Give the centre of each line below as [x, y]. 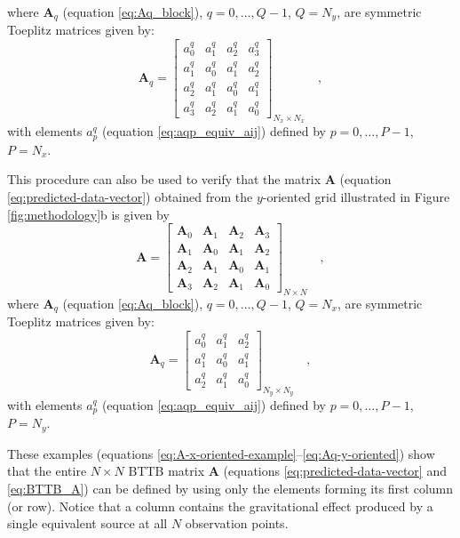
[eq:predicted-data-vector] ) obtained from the [130, 196]
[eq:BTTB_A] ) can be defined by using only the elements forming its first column [230, 489]
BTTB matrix [167, 471]
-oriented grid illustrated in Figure [356, 196]
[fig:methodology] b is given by [88, 214]
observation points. [237, 523]
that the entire [47, 471]
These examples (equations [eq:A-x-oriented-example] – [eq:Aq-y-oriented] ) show [221, 453]
